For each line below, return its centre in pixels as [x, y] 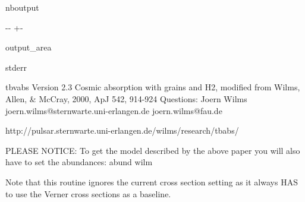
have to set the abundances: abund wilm [79, 162]
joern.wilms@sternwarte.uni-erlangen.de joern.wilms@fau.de [114, 110]
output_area [29, 47]
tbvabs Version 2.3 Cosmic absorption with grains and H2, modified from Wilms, [153, 87]
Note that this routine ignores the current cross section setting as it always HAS [152, 182]
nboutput [22, 7]
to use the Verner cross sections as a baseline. [88, 193]
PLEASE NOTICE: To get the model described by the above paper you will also [153, 150]
